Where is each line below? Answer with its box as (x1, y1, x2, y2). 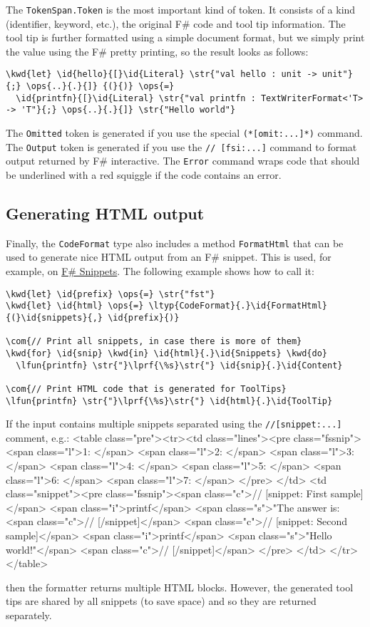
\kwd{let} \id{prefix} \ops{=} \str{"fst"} (6, 289, 215, 299)
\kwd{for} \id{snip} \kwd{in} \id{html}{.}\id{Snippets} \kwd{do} (6, 348, 328, 358)
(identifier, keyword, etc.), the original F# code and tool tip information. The (6, 16, 346, 31)
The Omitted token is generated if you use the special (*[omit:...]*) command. (6, 125, 363, 140)
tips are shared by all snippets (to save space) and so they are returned (6, 594, 317, 608)
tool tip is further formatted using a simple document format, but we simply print (6, 30, 365, 45)
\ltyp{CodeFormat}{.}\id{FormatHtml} (148, 301, 328, 311)
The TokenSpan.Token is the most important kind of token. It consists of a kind (6, 2, 356, 16)
